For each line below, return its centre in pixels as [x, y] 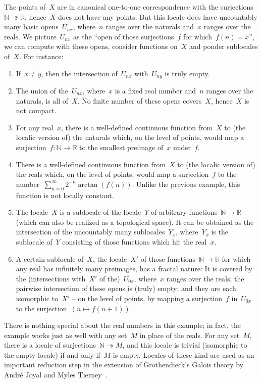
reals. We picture [30, 36]
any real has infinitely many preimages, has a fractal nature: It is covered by [134, 269]
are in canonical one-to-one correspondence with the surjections [155, 7]
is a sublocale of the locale [100, 212]
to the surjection [41, 308]
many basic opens [31, 27]
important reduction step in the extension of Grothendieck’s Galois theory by [124, 365]
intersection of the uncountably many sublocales [90, 232]
